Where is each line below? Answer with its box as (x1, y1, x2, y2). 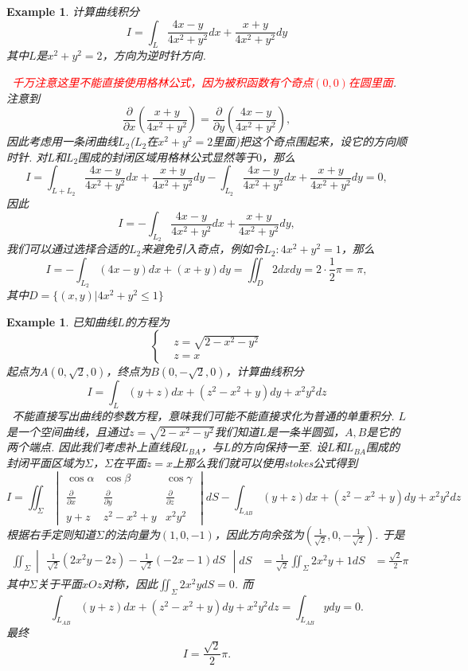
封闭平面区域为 (6, 454, 84, 471)
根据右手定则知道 (6, 525, 96, 542)
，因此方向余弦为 (214, 525, 304, 542)
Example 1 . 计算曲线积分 (6, 3, 140, 19)
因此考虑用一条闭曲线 (6, 133, 118, 150)
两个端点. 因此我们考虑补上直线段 (6, 439, 181, 455)
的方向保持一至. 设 (230, 439, 328, 455)
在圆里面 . (348, 73, 397, 90)
